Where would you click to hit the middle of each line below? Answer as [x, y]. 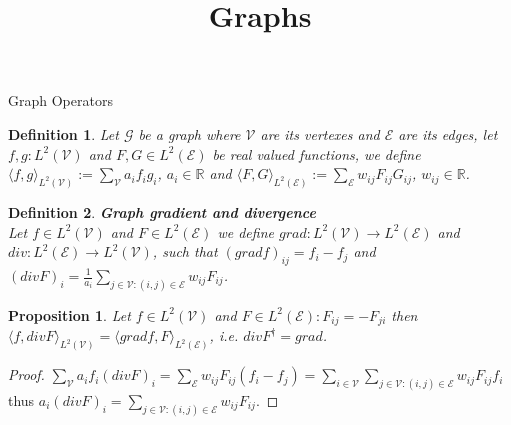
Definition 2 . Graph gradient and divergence [162, 212]
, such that [185, 251]
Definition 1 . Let [63, 133]
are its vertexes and [320, 133]
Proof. [26, 374]
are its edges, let [448, 133]
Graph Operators [60, 100]
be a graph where [189, 133]
